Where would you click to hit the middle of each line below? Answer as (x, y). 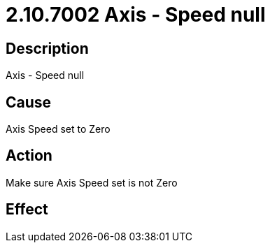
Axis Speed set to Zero (58, 129)
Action (29, 156)
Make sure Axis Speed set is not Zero (92, 182)
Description (47, 48)
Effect (27, 210)
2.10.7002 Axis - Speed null (136, 15)
